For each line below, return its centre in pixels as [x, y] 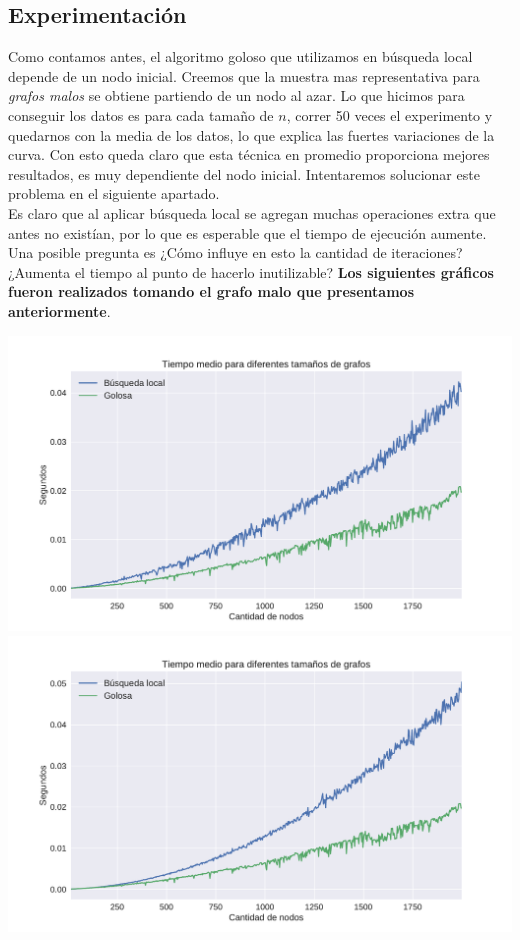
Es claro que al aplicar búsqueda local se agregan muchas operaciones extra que [252, 212]
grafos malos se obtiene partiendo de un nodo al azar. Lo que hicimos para [236, 95]
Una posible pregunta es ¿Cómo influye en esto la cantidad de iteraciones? [235, 252]
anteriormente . [59, 310]
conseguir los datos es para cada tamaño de [141, 114]
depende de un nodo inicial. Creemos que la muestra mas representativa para [244, 75]
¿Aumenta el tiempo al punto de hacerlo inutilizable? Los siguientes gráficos [251, 271]
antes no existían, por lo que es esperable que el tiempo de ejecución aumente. [247, 232]
